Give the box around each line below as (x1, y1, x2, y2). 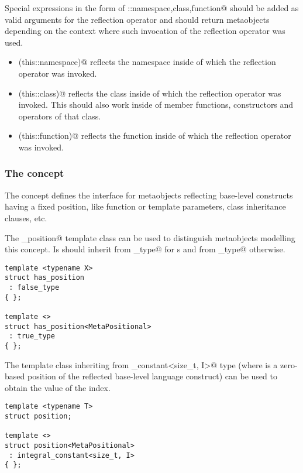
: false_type (9, 283, 60, 292)
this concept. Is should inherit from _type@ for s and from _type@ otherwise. (5, 243, 285, 255)
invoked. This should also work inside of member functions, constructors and (18, 98, 294, 111)
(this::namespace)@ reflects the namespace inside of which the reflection (18, 56, 276, 68)
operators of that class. (18, 109, 101, 122)
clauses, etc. (5, 211, 47, 224)
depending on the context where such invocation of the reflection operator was (5, 25, 285, 37)
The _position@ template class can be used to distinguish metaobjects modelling (5, 231, 295, 244)
